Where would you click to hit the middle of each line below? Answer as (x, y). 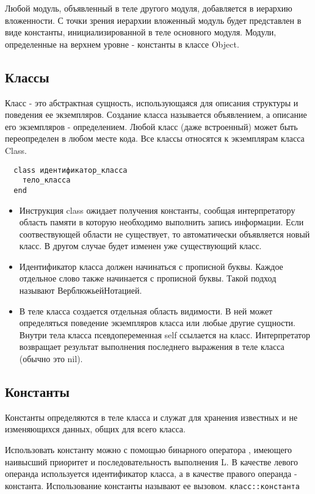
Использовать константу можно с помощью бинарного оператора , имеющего (149, 450)
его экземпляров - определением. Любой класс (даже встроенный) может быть (151, 126)
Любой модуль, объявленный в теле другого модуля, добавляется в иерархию (149, 8)
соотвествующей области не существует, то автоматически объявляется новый (165, 234)
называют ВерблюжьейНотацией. (81, 290)
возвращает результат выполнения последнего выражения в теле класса (152, 347)
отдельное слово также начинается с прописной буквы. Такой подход (148, 278)
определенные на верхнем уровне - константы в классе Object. (122, 44)
